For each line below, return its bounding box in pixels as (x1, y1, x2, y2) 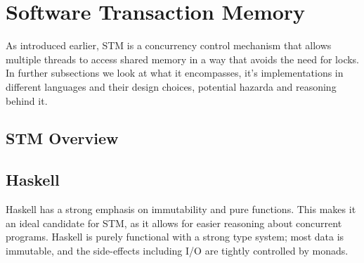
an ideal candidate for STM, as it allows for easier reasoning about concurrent (6, 215, 342, 230)
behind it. (6, 93, 48, 108)
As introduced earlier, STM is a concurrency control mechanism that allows (6, 38, 332, 53)
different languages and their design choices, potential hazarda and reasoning (6, 79, 337, 94)
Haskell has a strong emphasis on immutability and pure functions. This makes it (6, 202, 356, 217)
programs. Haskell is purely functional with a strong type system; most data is (6, 229, 344, 244)
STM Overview (6, 127, 119, 149)
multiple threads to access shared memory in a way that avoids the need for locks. (6, 51, 360, 66)
